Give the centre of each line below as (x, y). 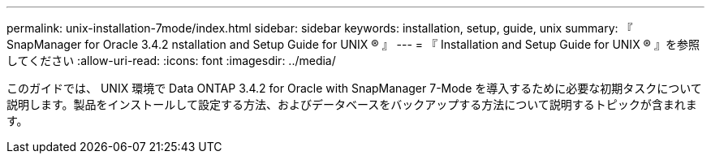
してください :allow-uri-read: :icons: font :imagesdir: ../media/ (171, 61)
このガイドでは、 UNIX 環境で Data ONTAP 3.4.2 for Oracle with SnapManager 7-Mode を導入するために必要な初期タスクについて (354, 88)
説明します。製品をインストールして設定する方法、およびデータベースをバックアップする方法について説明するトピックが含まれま (352, 104)
